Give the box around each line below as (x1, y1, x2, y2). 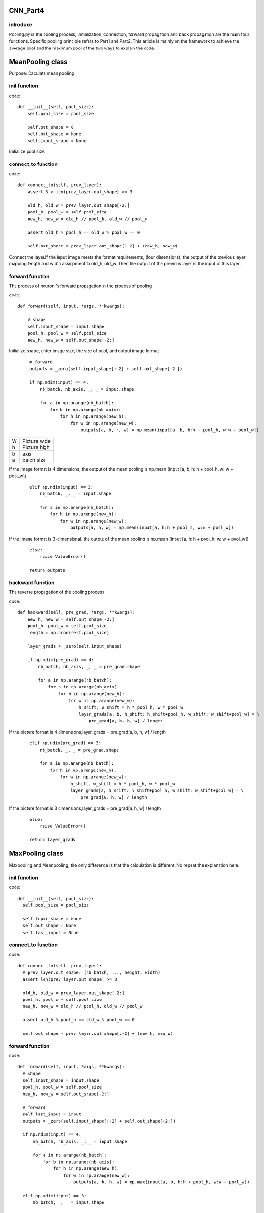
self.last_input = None (22, 930, 79, 935)
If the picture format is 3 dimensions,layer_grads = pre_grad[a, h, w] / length (9, 805, 161, 811)
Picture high (22, 444, 50, 451)
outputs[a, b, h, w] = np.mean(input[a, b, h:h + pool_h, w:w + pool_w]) (80, 427, 259, 433)
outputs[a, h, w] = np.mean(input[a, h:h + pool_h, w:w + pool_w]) (70, 525, 234, 531)
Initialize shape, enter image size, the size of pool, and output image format (9, 348, 159, 354)
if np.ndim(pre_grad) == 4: (27, 657, 94, 662)
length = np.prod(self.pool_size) (27, 630, 110, 636)
